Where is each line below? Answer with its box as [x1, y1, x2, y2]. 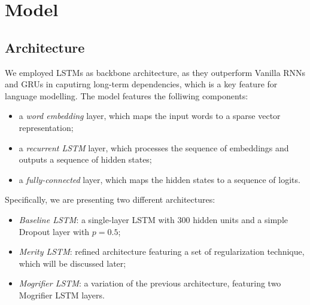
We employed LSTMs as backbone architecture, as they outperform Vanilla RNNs [5, 66, 306, 78]
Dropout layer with [19, 225, 90, 237]
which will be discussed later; [19, 257, 126, 269]
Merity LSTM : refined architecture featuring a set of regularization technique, [19, 245, 305, 258]
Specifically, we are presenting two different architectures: [5, 193, 215, 206]
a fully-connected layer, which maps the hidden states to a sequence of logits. [19, 173, 300, 185]
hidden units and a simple [193, 213, 288, 225]
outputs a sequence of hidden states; [19, 153, 152, 166]
